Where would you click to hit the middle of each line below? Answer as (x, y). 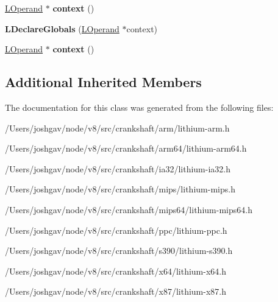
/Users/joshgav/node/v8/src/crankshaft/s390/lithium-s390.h (119, 251)
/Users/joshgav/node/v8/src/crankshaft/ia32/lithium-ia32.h (118, 168)
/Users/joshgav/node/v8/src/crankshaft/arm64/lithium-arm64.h (126, 148)
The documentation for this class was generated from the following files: (139, 107)
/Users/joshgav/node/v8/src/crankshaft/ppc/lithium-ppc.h (116, 230)
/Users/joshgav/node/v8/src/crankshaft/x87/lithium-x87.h (116, 291)
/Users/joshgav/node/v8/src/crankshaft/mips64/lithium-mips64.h (129, 209)
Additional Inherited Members (103, 82)
